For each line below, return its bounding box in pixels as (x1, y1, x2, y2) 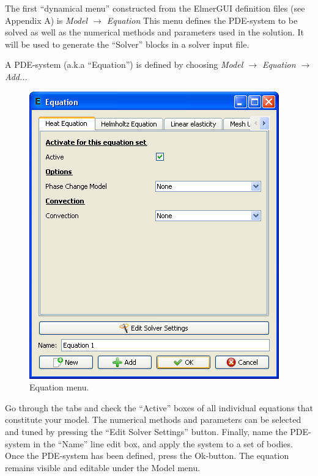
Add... (5, 70, 28, 82)
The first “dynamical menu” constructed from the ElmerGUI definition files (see (5, 2, 305, 14)
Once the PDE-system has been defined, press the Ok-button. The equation (5, 449, 289, 462)
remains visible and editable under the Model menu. (5, 461, 201, 474)
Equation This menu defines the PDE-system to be (106, 13, 298, 26)
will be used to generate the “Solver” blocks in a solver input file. (5, 37, 250, 50)
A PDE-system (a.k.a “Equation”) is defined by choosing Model (5, 58, 243, 71)
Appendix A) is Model (5, 13, 88, 26)
